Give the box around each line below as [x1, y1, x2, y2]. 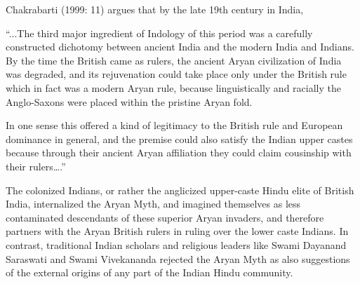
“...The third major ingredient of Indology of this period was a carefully [6, 25, 313, 40]
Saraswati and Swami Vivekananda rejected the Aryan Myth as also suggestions [6, 251, 350, 266]
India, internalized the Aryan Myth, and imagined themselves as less [6, 196, 301, 211]
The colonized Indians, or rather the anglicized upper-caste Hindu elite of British [6, 182, 354, 197]
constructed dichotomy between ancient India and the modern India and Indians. [6, 39, 354, 54]
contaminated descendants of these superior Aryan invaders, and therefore [6, 210, 324, 224]
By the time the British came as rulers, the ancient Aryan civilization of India [6, 53, 342, 67]
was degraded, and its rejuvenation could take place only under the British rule [6, 67, 347, 81]
